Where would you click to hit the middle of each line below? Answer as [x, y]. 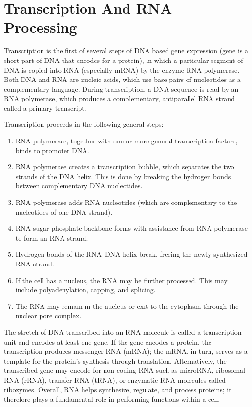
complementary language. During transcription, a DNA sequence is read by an [121, 89]
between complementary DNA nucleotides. [79, 186]
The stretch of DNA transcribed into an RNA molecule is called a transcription [123, 332]
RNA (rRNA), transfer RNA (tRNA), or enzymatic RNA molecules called [115, 379]
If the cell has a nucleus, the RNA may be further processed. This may [121, 280]
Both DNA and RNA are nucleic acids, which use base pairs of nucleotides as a [122, 79]
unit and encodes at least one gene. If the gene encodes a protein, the [108, 341]
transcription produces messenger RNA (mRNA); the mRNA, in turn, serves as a [126, 351]
